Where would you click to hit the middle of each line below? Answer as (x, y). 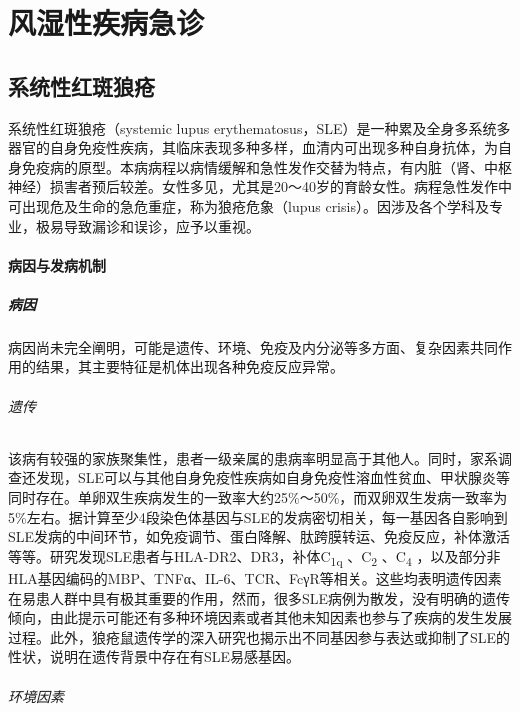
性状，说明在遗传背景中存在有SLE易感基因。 (154, 656)
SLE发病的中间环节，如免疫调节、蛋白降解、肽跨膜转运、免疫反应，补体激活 (259, 536)
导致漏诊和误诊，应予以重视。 (161, 225)
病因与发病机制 (57, 264)
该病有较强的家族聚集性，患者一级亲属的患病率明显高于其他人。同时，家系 (253, 457)
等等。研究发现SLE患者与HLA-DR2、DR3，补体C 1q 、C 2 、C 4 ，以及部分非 (254, 557)
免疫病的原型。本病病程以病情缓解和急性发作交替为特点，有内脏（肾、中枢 (266, 166)
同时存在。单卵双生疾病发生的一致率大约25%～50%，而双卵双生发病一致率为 (258, 497)
